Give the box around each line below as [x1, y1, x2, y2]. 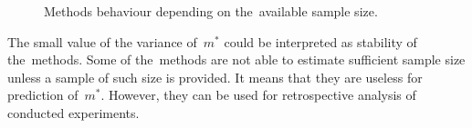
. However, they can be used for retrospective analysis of [100, 85, 416, 104]
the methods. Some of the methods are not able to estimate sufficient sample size [7, 50, 466, 69]
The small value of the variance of [7, 32, 197, 51]
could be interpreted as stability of [224, 32, 417, 51]
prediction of [7, 85, 79, 104]
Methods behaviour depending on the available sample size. [44, 2, 378, 20]
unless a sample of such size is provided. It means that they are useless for [7, 67, 423, 86]
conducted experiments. [7, 103, 140, 122]
